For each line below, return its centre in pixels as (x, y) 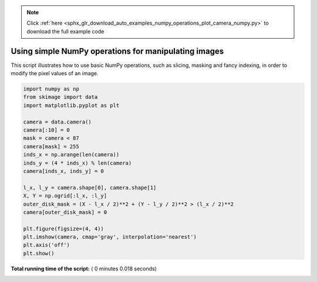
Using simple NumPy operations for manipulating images (117, 51)
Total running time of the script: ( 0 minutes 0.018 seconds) (84, 268)
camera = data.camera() (58, 122)
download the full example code (65, 31)
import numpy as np (51, 89)
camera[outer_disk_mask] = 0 (65, 212)
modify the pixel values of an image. (55, 73)
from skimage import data (60, 97)
